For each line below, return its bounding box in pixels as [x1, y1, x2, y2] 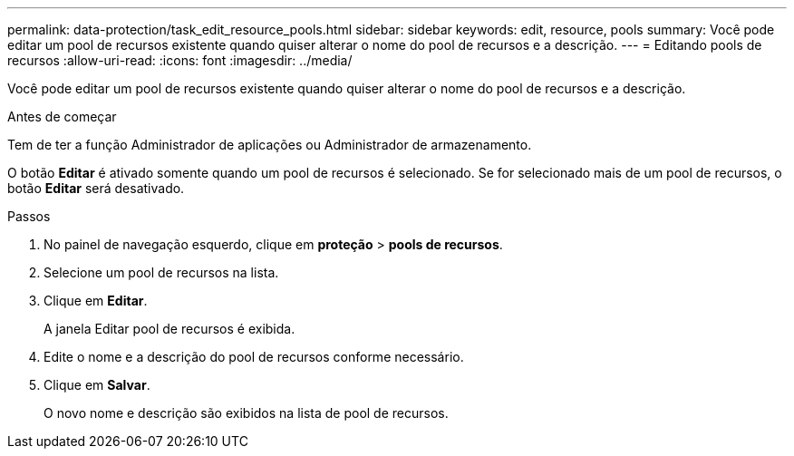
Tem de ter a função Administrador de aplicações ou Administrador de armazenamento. [7, 137, 532, 152]
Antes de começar [7, 109, 117, 124]
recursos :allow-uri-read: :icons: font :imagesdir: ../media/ [7, 53, 353, 68]
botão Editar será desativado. [7, 180, 185, 196]
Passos [7, 209, 51, 224]
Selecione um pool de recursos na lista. [44, 265, 279, 280]
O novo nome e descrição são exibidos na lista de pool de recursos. [44, 405, 449, 421]
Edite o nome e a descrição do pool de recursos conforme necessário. [44, 349, 464, 364]
